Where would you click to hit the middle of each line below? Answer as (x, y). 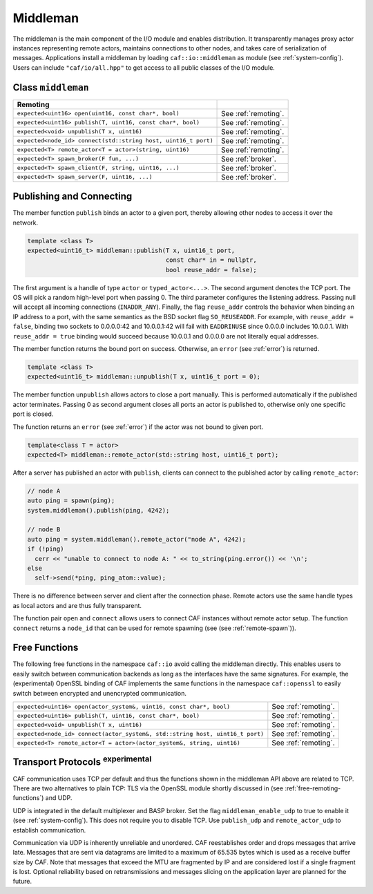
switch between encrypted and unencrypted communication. (99, 693)
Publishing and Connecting (73, 197)
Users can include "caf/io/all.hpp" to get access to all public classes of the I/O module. (144, 67)
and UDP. (59, 798)
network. (26, 222)
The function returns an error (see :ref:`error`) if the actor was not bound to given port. (138, 427)
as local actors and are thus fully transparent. (77, 605)
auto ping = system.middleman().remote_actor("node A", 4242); (137, 539)
